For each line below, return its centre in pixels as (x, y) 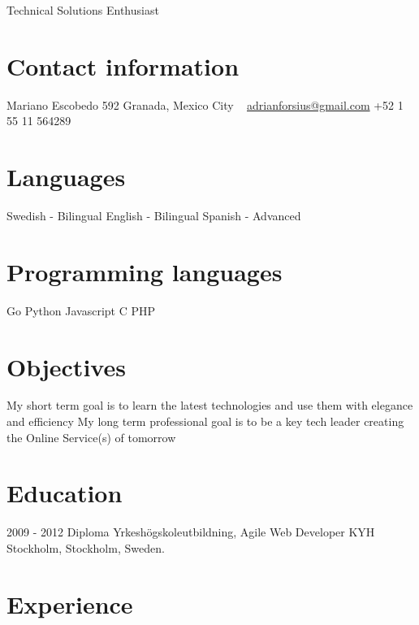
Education (65, 493)
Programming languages (145, 271)
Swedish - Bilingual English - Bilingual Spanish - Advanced (154, 216)
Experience (70, 603)
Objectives (66, 366)
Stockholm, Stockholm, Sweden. (86, 547)
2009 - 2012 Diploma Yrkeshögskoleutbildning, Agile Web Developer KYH (191, 532)
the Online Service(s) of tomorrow (91, 437)
